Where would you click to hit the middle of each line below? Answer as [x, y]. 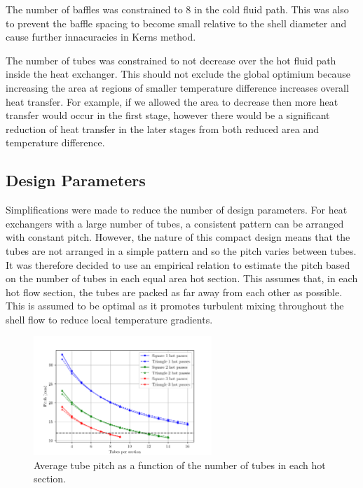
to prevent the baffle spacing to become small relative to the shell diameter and [176, 23]
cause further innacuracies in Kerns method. [101, 37]
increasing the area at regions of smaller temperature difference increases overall [177, 87]
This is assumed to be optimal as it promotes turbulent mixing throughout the [175, 306]
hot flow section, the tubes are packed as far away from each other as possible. [174, 292]
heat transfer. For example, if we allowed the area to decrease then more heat [172, 101]
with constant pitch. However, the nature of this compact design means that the [178, 237]
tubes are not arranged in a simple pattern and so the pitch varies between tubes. [181, 250]
